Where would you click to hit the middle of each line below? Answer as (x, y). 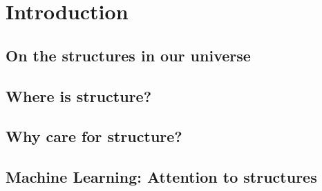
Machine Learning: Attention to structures (161, 177)
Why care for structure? (94, 136)
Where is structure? (79, 95)
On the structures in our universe (128, 55)
